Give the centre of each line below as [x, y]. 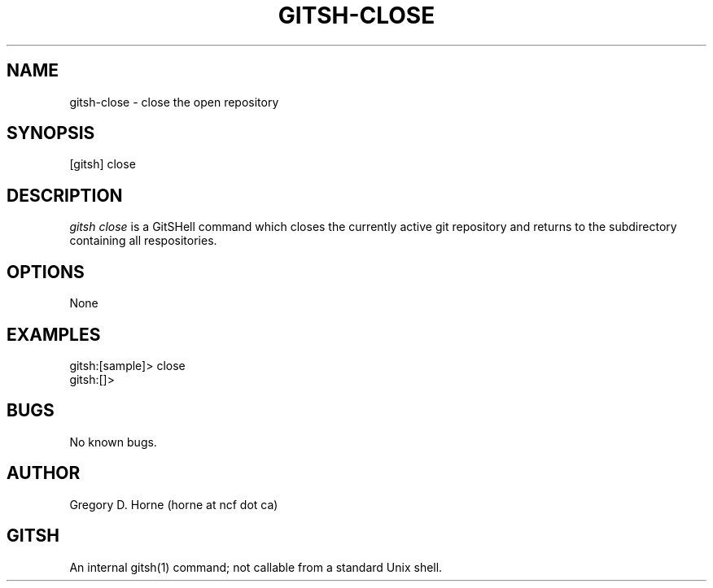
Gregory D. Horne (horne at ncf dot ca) [174, 504]
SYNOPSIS [51, 133]
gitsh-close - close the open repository [174, 102]
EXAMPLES [54, 334]
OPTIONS [46, 272]
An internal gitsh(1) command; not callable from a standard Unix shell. [256, 567]
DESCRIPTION [65, 195]
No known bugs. [113, 442]
